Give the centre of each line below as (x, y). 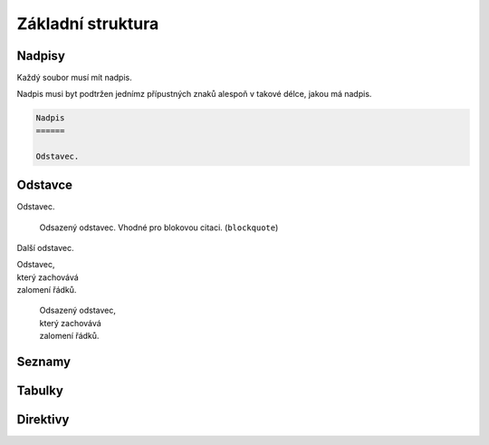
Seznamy (44, 362)
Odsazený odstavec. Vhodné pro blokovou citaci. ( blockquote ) (159, 227)
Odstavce (44, 185)
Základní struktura (88, 24)
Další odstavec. (45, 247)
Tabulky (40, 391)
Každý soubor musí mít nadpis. (74, 78)
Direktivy (43, 420)
